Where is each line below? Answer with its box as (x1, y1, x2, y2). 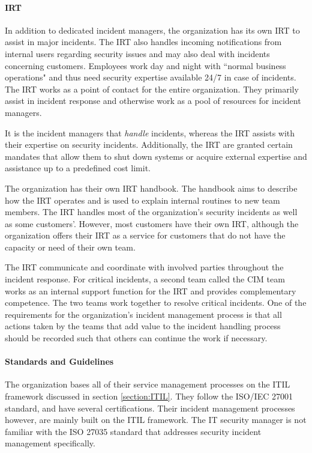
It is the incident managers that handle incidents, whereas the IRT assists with (5, 126, 295, 139)
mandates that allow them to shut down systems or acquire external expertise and (5, 150, 307, 162)
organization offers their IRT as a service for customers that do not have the (5, 229, 286, 242)
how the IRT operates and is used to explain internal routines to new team (5, 193, 280, 206)
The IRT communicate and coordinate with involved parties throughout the (5, 261, 284, 273)
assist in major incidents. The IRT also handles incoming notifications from (5, 35, 282, 48)
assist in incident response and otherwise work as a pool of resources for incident (5, 94, 301, 107)
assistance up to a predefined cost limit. (5, 162, 151, 174)
